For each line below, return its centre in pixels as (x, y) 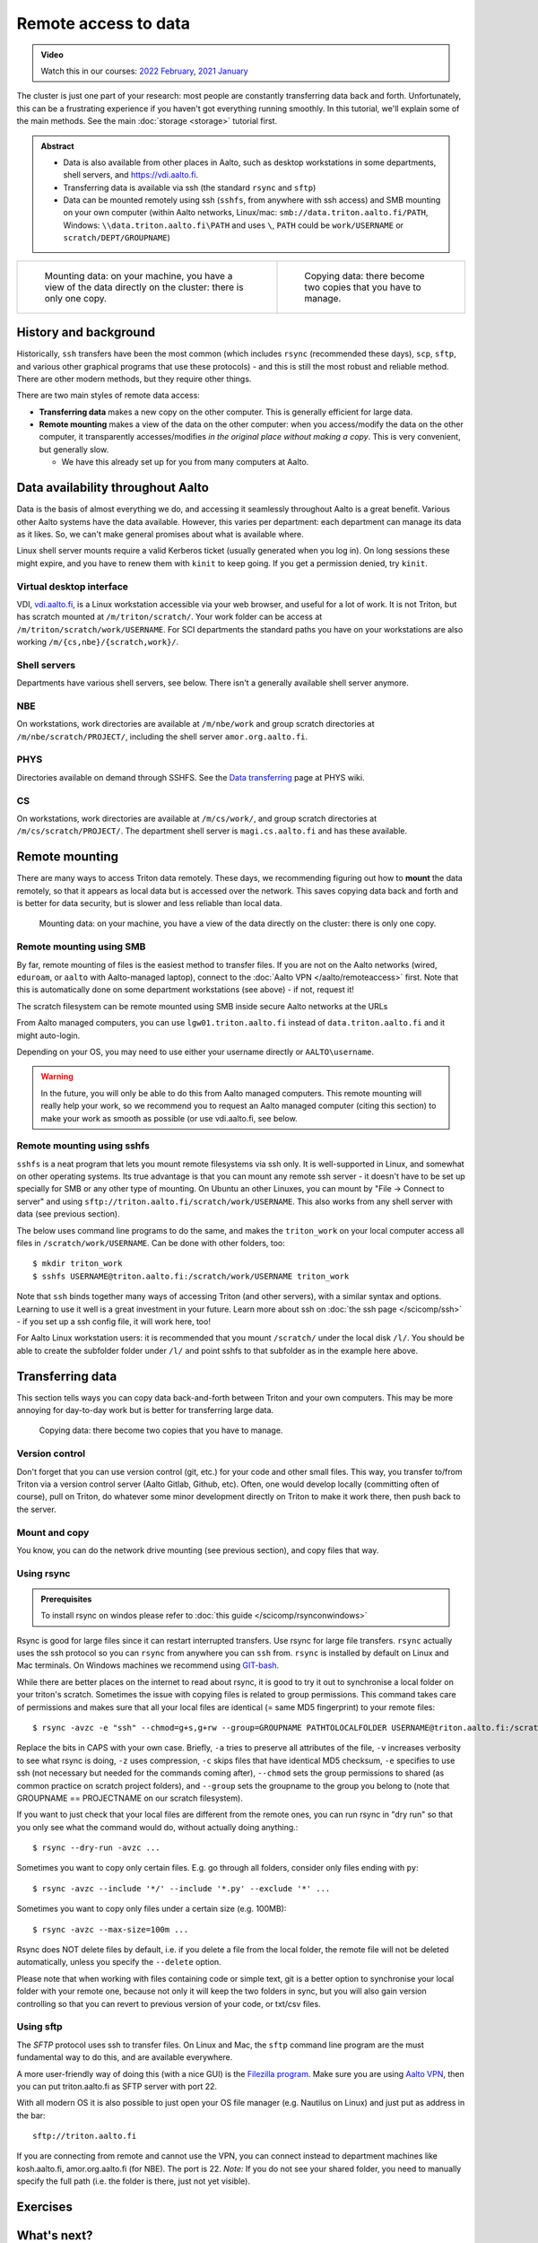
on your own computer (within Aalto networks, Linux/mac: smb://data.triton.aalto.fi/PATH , (246, 213)
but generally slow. (74, 449)
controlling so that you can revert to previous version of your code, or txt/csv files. (169, 2003)
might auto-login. (48, 1035)
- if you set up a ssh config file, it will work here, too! (113, 1321)
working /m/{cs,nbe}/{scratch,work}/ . (98, 642)
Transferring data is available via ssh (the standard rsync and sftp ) (190, 188)
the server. (37, 1509)
